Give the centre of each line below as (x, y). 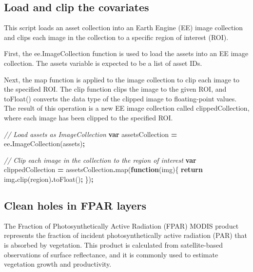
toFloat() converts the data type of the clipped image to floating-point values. (120, 98)
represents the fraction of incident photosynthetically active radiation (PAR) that (126, 235)
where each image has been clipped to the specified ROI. (88, 117)
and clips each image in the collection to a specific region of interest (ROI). (116, 37)
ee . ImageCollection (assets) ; (44, 144)
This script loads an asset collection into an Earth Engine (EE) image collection (124, 28)
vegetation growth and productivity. (58, 264)
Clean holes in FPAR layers (75, 205)
